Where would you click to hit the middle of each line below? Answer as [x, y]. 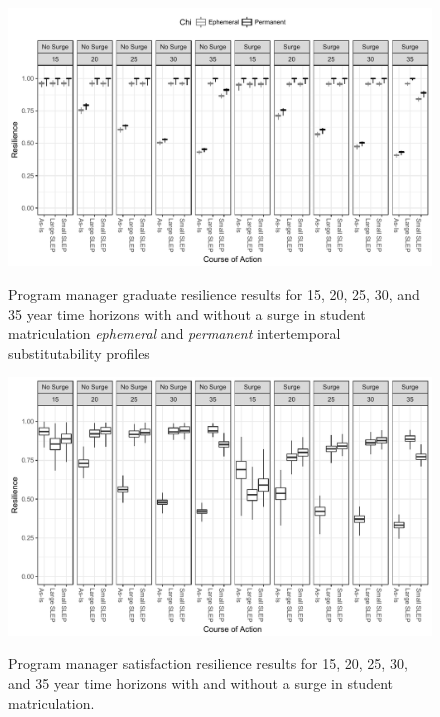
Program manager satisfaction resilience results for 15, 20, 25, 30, [208, 663]
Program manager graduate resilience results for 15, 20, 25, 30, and [214, 293]
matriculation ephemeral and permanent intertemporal [174, 333]
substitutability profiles [79, 352]
